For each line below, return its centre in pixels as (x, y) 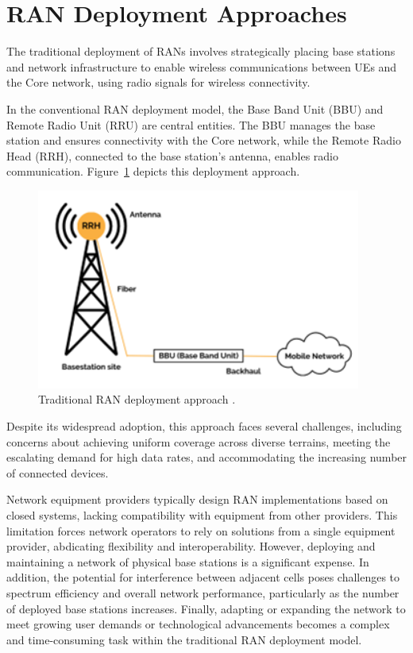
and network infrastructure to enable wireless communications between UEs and (202, 66)
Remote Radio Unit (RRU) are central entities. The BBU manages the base (191, 124)
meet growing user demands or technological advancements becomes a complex (198, 624)
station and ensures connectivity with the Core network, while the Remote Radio (204, 140)
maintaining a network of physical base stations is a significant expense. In (188, 561)
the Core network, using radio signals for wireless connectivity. (158, 82)
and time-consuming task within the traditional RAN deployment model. (184, 639)
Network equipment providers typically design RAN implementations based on (197, 499)
